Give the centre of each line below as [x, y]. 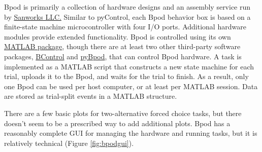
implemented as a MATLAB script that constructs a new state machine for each [129, 66]
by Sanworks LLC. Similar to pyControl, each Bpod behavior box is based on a [127, 16]
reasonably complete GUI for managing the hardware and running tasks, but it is [131, 133]
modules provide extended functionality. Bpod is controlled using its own [118, 36]
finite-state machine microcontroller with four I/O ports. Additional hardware [125, 27]
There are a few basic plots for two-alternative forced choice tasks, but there [123, 113]
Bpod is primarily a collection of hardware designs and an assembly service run [127, 7]
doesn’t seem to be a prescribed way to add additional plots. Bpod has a [117, 123]
